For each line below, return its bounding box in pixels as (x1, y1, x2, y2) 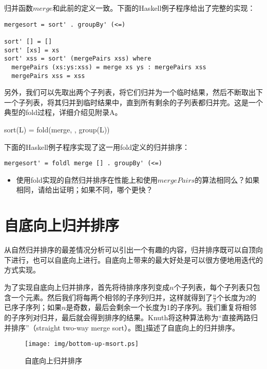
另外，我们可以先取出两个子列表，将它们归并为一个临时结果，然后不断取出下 (4, 87, 263, 98)
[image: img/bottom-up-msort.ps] (25, 340, 139, 348)
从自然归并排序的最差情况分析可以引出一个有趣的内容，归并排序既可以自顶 (4, 244, 256, 255)
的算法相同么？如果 (195, 174, 260, 185)
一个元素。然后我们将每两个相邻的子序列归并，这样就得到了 (11, 292, 213, 302)
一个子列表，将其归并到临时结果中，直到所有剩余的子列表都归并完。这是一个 (4, 96, 263, 107)
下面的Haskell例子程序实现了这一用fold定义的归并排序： (4, 141, 189, 152)
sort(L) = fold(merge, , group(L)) (4, 124, 110, 134)
